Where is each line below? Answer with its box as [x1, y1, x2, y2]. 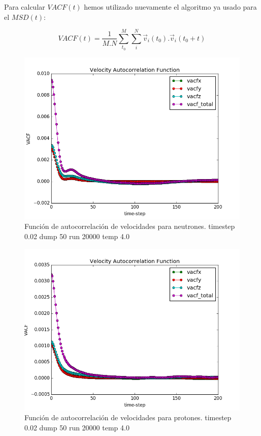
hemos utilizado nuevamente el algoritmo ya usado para [84, 2, 257, 12]
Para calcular [4, 2, 45, 12]
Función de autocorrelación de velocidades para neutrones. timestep [24, 221, 235, 231]
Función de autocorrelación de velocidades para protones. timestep [24, 412, 232, 423]
